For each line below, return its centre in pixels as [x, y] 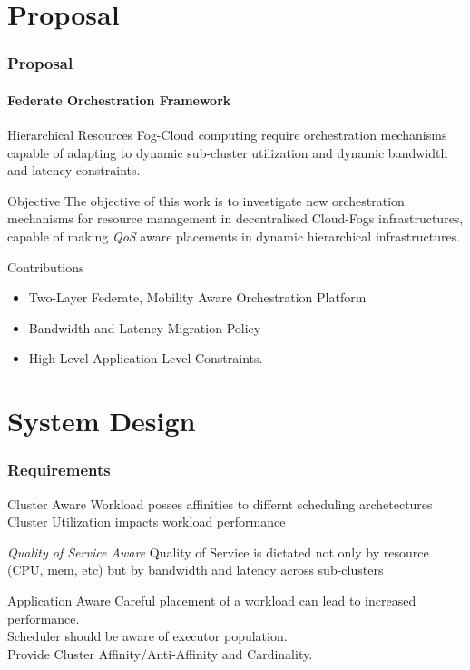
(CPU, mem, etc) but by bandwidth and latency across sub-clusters [196, 570]
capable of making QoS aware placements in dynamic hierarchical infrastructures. [234, 236]
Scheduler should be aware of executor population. [147, 636]
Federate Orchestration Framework [119, 99]
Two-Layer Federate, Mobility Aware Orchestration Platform [197, 297]
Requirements [59, 470]
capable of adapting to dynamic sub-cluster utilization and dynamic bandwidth [228, 152]
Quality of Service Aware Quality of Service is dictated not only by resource [218, 552]
